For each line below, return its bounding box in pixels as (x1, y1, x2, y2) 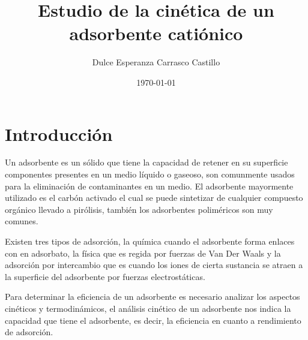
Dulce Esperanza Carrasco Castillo (92, 56, 220, 68)
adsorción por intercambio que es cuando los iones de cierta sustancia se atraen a (5, 258, 303, 271)
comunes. (5, 215, 38, 227)
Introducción (5, 121, 113, 146)
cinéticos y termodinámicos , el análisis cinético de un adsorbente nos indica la (5, 302, 291, 314)
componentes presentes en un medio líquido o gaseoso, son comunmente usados (5, 168, 295, 180)
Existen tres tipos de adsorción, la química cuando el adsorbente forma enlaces (5, 235, 295, 247)
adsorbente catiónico (69, 21, 243, 46)
